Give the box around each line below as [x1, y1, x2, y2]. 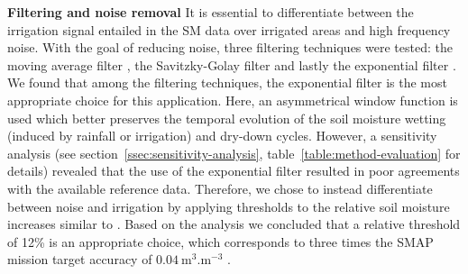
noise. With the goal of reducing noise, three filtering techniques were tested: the [7, 38, 453, 57]
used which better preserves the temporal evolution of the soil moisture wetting [7, 108, 446, 127]
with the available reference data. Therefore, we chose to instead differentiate [7, 178, 433, 197]
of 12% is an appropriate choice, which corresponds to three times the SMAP [7, 232, 434, 251]
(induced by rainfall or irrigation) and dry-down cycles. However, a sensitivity [7, 126, 437, 145]
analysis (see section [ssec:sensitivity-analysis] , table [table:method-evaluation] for [7, 143, 461, 162]
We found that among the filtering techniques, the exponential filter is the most [7, 73, 447, 92]
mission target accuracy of [7, 250, 152, 269]
